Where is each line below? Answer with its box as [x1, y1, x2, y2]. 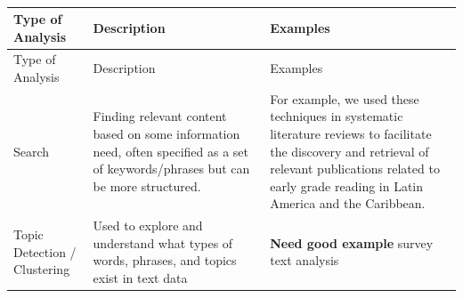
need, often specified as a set [93, 141, 249, 160]
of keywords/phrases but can [93, 159, 250, 178]
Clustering [13, 260, 70, 278]
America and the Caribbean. [270, 194, 426, 213]
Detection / [13, 242, 77, 261]
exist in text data [93, 269, 188, 287]
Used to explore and [93, 216, 203, 235]
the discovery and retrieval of [270, 141, 429, 160]
